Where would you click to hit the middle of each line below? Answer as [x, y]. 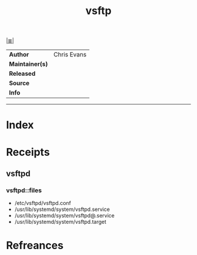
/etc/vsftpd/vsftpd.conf [43, 203]
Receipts [28, 152]
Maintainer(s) [28, 64]
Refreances [35, 246]
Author [19, 55]
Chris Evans [70, 55]
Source [19, 83]
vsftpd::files [24, 190]
